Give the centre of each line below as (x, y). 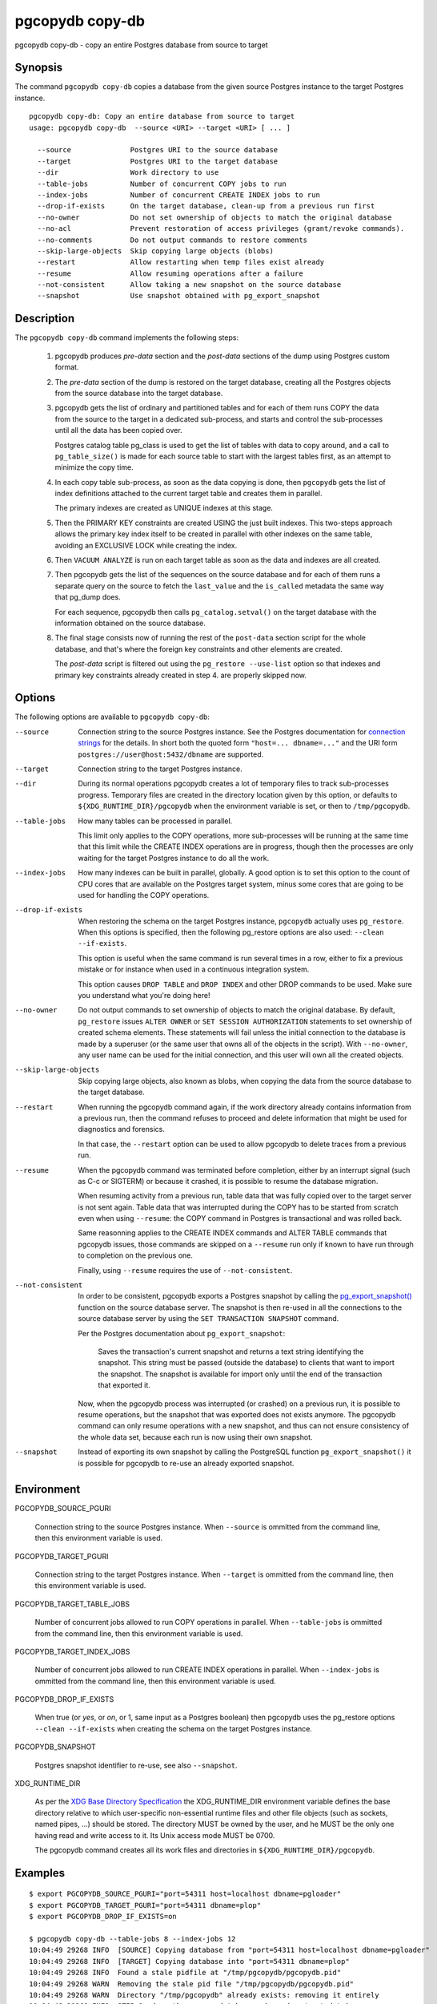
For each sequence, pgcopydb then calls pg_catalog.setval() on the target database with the (216, 612)
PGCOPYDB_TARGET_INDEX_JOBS (72, 1651)
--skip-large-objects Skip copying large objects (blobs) (155, 251)
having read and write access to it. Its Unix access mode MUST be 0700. (155, 1835)
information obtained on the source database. (130, 623)
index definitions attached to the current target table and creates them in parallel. (189, 494)
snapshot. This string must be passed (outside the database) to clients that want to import (247, 1363)
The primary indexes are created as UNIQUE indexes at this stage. (164, 508)
